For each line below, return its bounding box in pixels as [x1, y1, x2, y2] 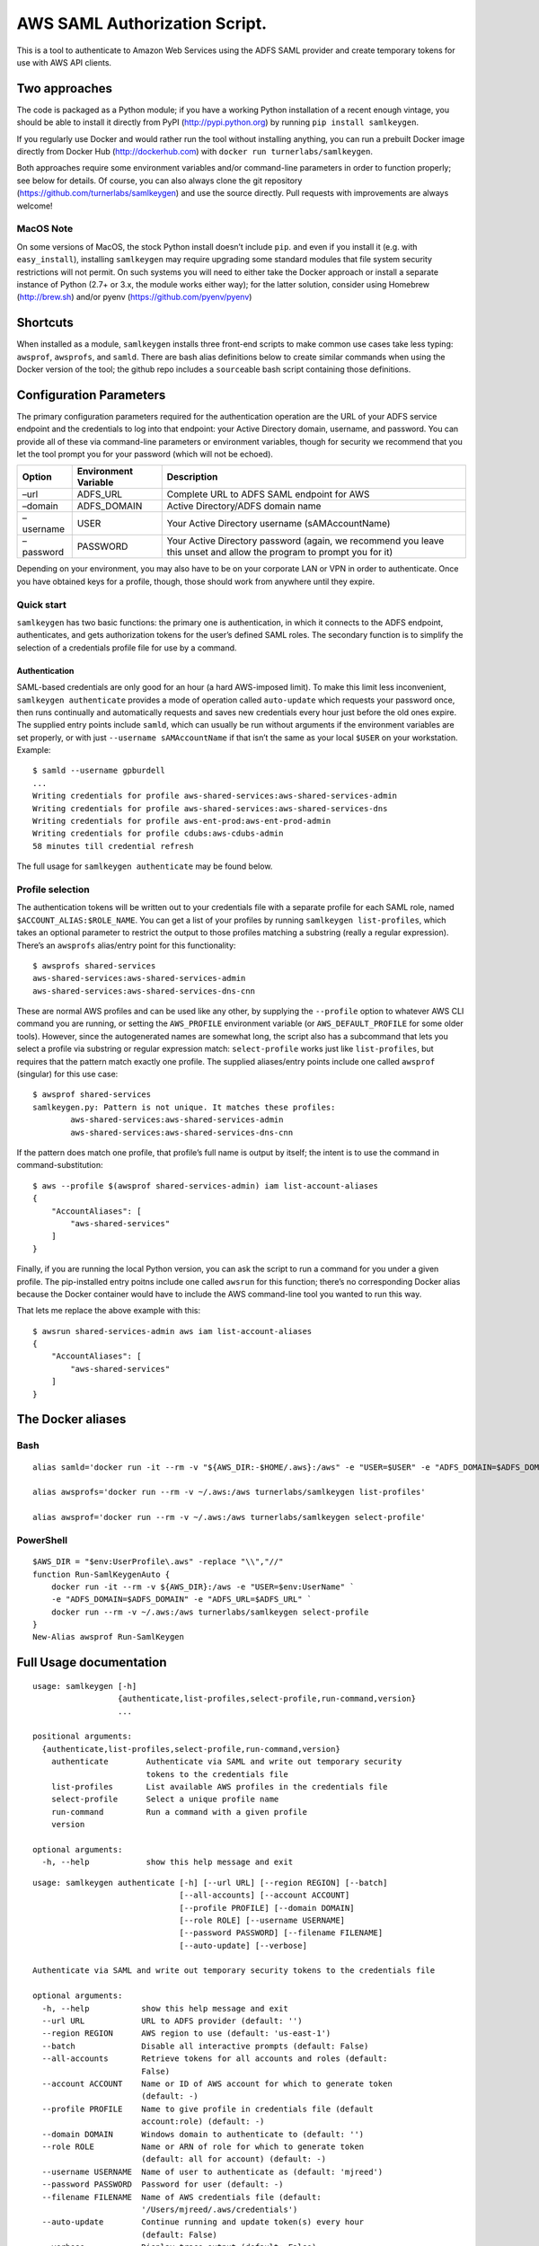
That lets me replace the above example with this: [16, 1305, 201, 1316]
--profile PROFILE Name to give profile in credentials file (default [41, 2103, 374, 2114]
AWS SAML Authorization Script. [16, 13, 268, 33]
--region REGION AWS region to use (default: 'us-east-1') [41, 2029, 331, 2038]
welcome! [16, 200, 53, 211]
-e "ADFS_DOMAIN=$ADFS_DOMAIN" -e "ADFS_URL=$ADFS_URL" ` [50, 1595, 313, 1605]
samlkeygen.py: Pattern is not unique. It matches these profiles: [32, 1101, 336, 1112]
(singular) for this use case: [16, 1069, 119, 1080]
